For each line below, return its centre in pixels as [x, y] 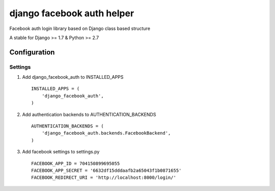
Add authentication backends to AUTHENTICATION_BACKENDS [89, 114]
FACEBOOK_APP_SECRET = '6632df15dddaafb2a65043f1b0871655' [106, 170]
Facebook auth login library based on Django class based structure [80, 28]
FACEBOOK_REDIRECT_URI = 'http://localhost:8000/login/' [104, 178]
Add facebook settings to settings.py [61, 152]
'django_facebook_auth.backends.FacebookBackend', [106, 133]
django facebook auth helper [72, 13]
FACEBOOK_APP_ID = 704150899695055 [76, 163]
